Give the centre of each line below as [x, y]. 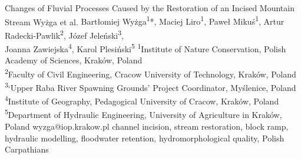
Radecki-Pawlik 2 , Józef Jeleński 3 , [64, 34]
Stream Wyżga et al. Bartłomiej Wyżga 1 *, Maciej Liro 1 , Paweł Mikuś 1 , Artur [145, 21]
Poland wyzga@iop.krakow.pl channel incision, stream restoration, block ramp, [147, 126]
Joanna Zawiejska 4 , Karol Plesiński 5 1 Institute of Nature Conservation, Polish [145, 48]
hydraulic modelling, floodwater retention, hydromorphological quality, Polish [145, 138]
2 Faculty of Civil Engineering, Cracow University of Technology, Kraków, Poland [150, 73]
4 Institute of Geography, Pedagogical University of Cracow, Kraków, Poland [142, 100]
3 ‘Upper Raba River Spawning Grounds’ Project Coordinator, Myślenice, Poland [150, 87]
